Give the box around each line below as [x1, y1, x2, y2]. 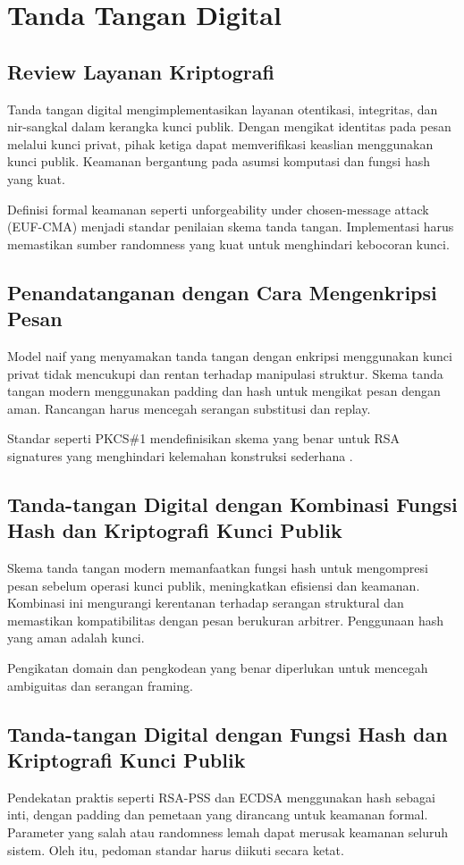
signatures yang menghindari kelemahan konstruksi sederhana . [7, 446, 353, 465]
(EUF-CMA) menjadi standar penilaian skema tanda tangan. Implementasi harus [7, 217, 454, 236]
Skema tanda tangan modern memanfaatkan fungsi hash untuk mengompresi [7, 558, 428, 577]
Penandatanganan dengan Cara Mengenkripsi [7, 278, 437, 306]
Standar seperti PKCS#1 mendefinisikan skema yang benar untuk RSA [7, 429, 401, 448]
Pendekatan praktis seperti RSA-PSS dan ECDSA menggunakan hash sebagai [7, 787, 435, 806]
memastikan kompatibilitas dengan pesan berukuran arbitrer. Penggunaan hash [7, 610, 444, 629]
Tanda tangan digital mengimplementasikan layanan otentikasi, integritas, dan [7, 99, 438, 118]
